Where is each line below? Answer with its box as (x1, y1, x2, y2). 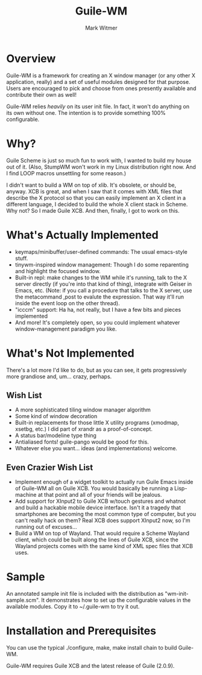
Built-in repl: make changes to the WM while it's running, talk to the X (14, 274, 188, 281)
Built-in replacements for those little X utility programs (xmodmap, (14, 419, 179, 427)
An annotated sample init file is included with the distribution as (6, 590, 164, 598)
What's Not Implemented (6, 346, 134, 360)
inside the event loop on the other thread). (14, 299, 120, 306)
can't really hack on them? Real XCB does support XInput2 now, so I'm (14, 517, 191, 524)
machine (14, 491, 37, 499)
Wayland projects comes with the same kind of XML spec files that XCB (14, 543, 193, 550)
